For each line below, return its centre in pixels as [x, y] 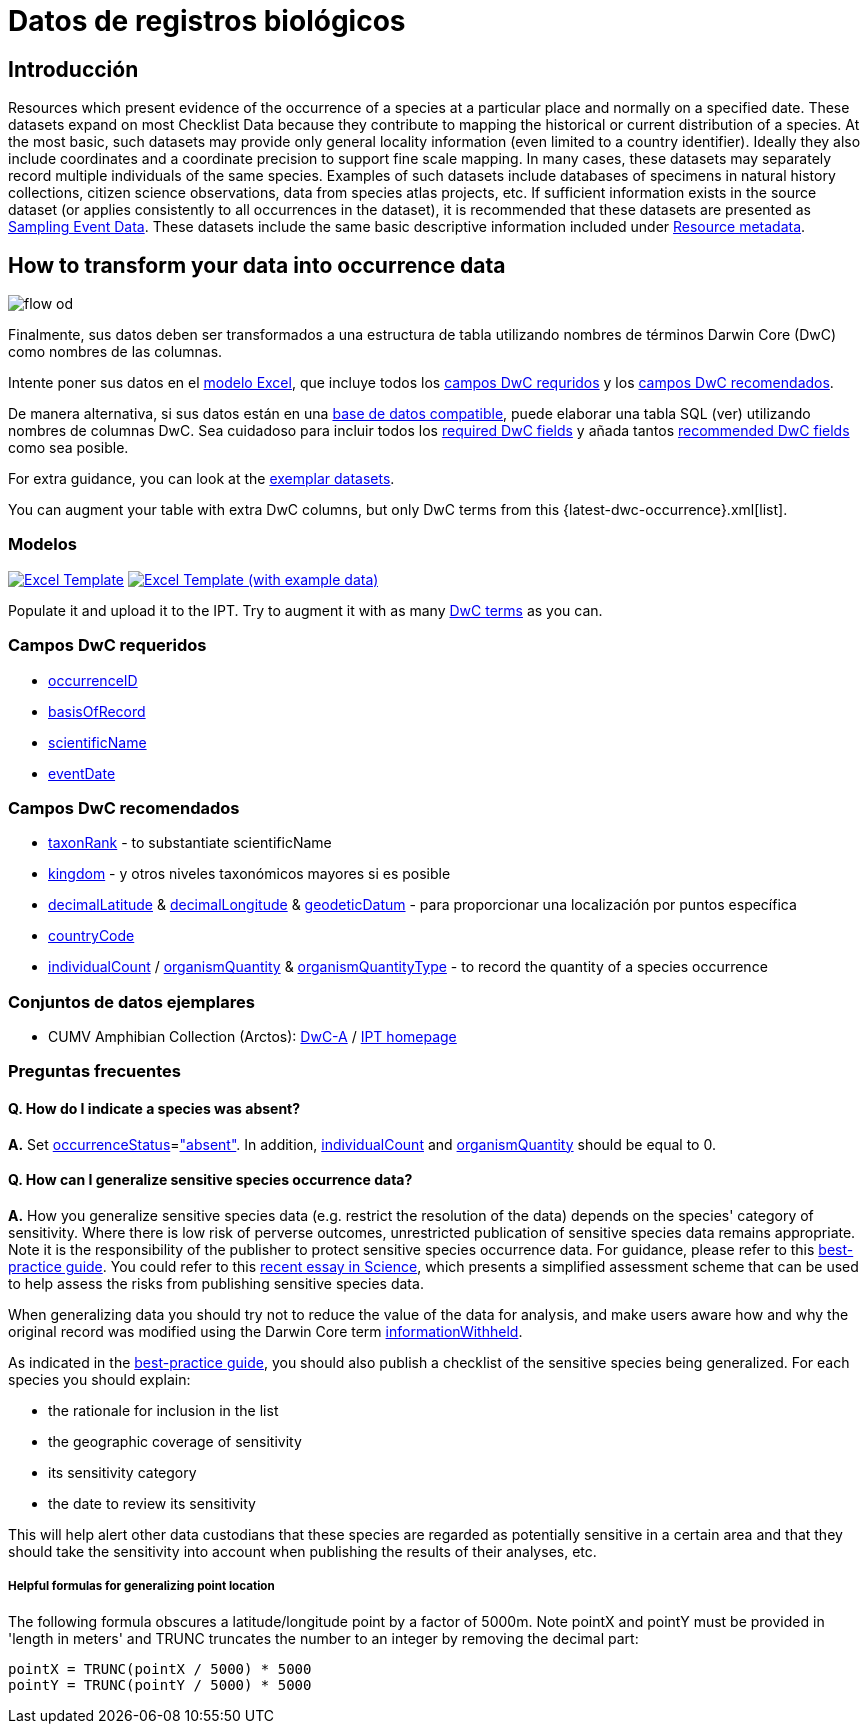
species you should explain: [99, 1379]
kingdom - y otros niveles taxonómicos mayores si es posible [249, 874]
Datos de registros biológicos [207, 21]
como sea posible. [68, 448]
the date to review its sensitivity [152, 1503]
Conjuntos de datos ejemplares [131, 1001]
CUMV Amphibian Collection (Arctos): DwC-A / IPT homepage [252, 1037]
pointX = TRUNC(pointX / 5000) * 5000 [160, 1668]
